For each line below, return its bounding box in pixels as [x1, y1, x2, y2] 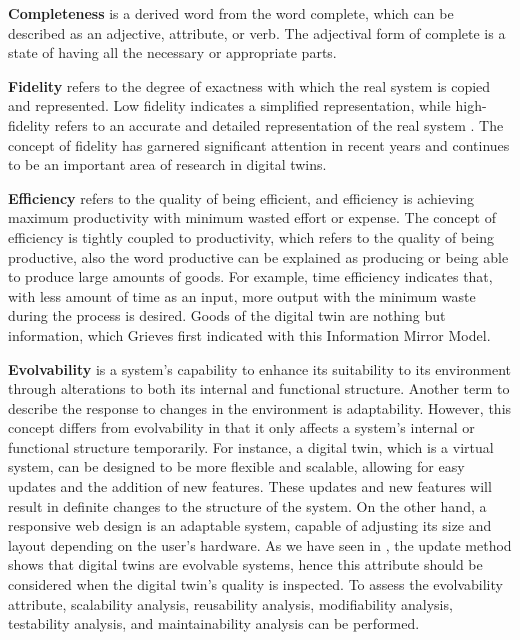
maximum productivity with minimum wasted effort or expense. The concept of [8, 207, 496, 228]
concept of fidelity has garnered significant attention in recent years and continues [8, 134, 510, 155]
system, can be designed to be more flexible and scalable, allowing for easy [8, 456, 465, 477]
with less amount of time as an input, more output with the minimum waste [8, 285, 476, 306]
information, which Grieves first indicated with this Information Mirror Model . [8, 324, 491, 345]
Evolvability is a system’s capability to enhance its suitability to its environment [8, 358, 512, 379]
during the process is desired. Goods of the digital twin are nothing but [8, 305, 446, 326]
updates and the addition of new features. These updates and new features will [8, 476, 492, 497]
